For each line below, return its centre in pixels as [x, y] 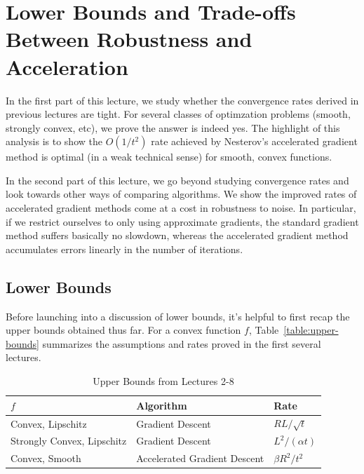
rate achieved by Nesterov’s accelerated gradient [254, 141]
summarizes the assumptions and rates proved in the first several [182, 343]
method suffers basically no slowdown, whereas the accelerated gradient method [177, 235]
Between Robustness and [129, 39]
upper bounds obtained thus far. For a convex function [123, 330]
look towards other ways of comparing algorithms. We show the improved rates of [181, 194]
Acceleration [67, 66]
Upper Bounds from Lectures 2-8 [163, 381]
